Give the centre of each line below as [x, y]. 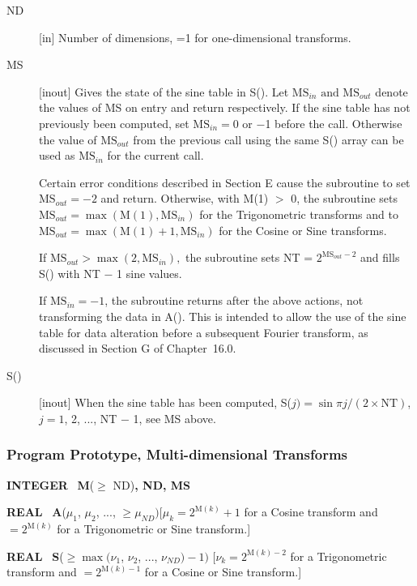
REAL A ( [36, 512]
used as [57, 155]
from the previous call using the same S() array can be [268, 139]
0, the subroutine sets [344, 198]
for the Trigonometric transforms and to [299, 214]
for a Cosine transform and [311, 512]
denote [391, 91]
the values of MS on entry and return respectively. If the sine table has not [225, 107]
